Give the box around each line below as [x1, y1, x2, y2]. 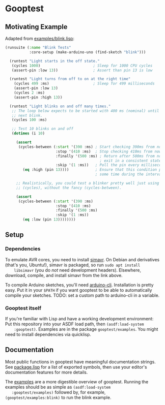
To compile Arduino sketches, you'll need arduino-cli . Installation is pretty [5, 281, 154, 288]
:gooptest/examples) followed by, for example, [11, 389, 106, 395]
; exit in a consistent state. [99, 158, 164, 163]
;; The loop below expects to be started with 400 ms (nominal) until [11, 108, 160, 113]
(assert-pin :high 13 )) [14, 94, 63, 100]
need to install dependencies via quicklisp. [5, 331, 91, 337]
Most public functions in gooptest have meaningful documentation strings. [5, 359, 156, 365]
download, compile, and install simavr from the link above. [5, 272, 123, 278]
